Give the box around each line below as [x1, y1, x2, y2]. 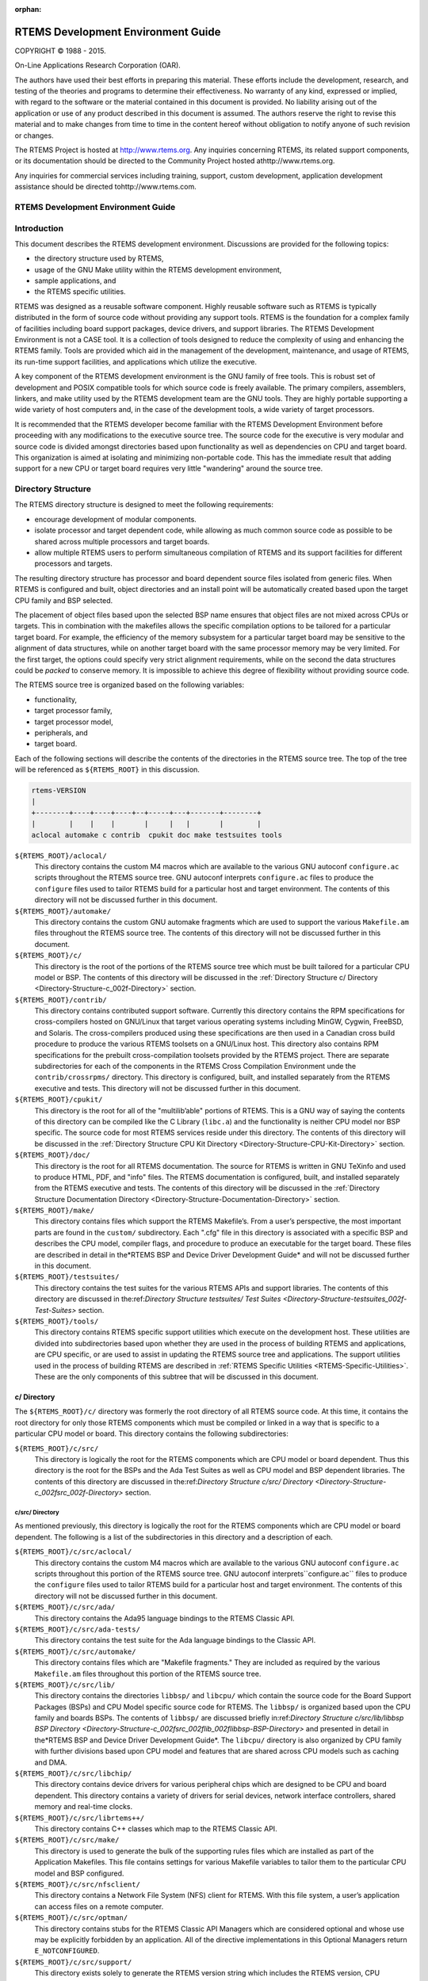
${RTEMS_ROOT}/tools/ [14, 1317, 99, 1326]
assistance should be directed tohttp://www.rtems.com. [14, 182, 197, 192]
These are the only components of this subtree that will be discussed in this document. [34, 1372, 319, 1381]
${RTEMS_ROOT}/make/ [14, 1206, 95, 1216]
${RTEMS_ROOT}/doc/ [14, 1151, 90, 1160]
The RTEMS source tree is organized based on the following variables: [14, 680, 245, 689]
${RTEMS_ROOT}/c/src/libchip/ [14, 1769, 132, 1778]
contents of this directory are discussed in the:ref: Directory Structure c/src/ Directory [34, 1476, 313, 1486]
